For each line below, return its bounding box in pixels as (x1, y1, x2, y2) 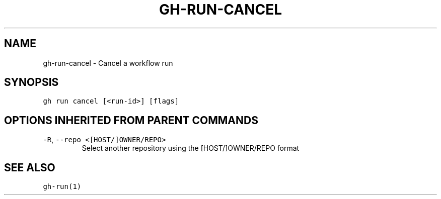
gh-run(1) (43, 182, 82, 191)
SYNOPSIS (4, 76, 59, 89)
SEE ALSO (4, 161, 55, 174)
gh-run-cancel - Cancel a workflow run (43, 58, 173, 67)
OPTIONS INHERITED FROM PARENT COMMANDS (4, 114, 258, 127)
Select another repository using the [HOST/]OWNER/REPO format (82, 144, 300, 153)
